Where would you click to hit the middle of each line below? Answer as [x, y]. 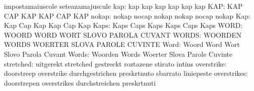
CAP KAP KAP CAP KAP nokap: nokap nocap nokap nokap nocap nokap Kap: [127, 15]
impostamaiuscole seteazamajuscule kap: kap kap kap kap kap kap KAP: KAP [123, 6]
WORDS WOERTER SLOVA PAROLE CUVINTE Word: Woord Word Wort [122, 44]
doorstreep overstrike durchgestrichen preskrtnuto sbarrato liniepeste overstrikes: [126, 73]
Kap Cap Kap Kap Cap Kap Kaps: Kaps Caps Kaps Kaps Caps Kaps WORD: [123, 25]
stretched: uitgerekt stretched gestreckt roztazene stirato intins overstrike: [115, 63]
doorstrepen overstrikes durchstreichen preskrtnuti [80, 82]
